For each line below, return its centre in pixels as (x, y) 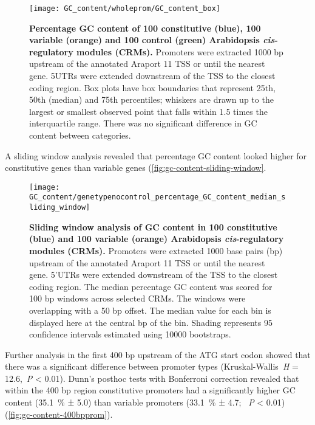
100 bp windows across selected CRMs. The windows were (137, 298)
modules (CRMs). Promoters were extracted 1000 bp (180, 51)
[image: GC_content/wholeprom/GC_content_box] (125, 9)
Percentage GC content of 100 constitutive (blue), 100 (145, 28)
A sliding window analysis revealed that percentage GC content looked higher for (156, 155)
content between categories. (80, 135)
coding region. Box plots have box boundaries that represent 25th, (152, 87)
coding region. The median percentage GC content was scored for (151, 286)
